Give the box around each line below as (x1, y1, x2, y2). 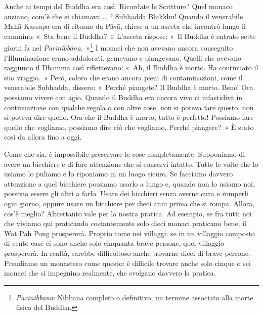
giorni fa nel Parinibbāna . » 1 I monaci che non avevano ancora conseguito (4, 41, 233, 53)
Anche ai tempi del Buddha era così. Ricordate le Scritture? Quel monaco (4, 1, 233, 11)
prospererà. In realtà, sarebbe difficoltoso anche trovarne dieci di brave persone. (4, 247, 250, 258)
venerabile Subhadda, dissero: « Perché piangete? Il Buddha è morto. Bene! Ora (4, 82, 253, 93)
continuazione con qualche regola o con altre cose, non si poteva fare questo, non (4, 102, 254, 112)
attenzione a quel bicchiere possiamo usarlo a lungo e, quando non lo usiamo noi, (4, 178, 255, 189)
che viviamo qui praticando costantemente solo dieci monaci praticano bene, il (4, 218, 246, 229)
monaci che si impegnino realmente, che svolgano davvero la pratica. (4, 267, 216, 278)
